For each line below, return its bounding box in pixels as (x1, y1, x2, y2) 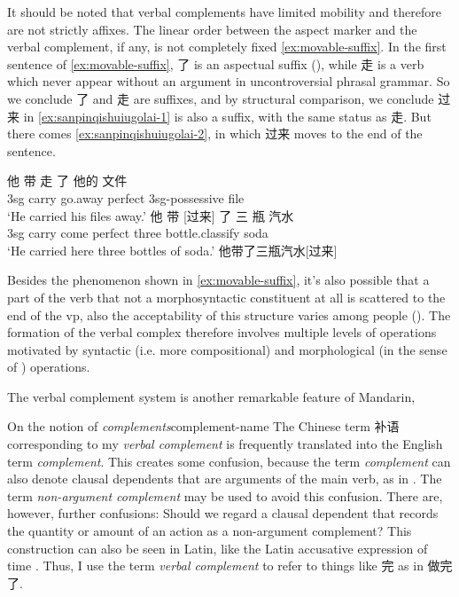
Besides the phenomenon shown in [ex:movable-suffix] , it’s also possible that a (7, 271, 430, 289)
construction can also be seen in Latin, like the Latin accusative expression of (7, 538, 428, 557)
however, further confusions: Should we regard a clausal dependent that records (7, 504, 439, 522)
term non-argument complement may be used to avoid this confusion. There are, (7, 486, 443, 505)
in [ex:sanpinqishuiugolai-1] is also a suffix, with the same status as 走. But (23, 106, 432, 125)
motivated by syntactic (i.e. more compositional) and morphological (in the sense (7, 340, 447, 358)
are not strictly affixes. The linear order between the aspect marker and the (7, 20, 417, 38)
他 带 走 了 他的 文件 (7, 171, 128, 190)
